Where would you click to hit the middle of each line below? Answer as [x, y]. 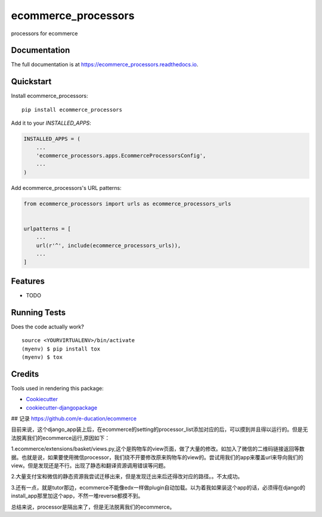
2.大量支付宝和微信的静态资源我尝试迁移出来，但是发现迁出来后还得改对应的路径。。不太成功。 [127, 476]
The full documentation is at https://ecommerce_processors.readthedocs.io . [105, 64]
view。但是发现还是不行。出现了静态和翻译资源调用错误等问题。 [90, 465]
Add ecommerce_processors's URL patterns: [66, 187]
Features [28, 281]
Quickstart [31, 81]
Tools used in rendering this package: [57, 388]
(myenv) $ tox [42, 357]
